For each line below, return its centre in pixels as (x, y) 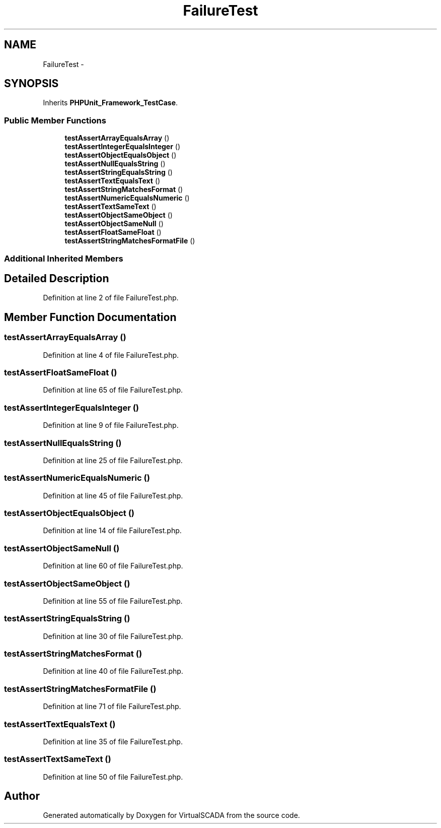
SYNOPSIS (31, 84)
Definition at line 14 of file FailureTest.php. (112, 531)
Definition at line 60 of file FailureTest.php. (113, 566)
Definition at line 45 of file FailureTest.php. (113, 495)
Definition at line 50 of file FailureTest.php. (113, 777)
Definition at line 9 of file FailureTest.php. (111, 425)
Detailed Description (57, 278)
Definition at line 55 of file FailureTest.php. (113, 601)
